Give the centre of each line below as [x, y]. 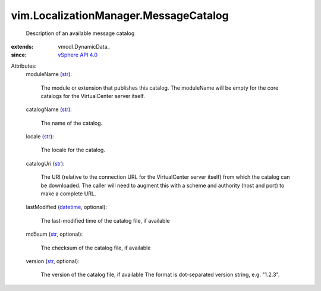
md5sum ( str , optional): [54, 234]
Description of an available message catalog [80, 33]
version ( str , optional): [53, 261]
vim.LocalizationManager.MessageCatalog [120, 15]
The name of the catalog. [72, 123]
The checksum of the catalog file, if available [96, 248]
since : [19, 55]
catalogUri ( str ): [45, 163]
